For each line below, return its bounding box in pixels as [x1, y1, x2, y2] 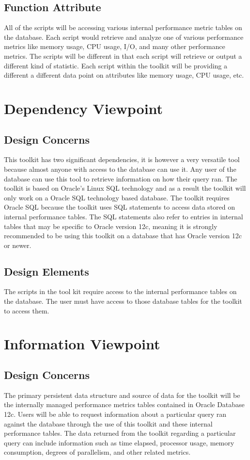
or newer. [4, 240, 31, 250]
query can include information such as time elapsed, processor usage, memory [4, 437, 234, 447]
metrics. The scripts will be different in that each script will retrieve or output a [4, 50, 242, 61]
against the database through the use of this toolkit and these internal [4, 418, 213, 428]
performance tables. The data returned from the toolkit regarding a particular [4, 428, 236, 438]
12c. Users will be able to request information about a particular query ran [4, 409, 227, 419]
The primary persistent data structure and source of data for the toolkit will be [4, 390, 240, 400]
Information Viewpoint [4, 334, 160, 354]
